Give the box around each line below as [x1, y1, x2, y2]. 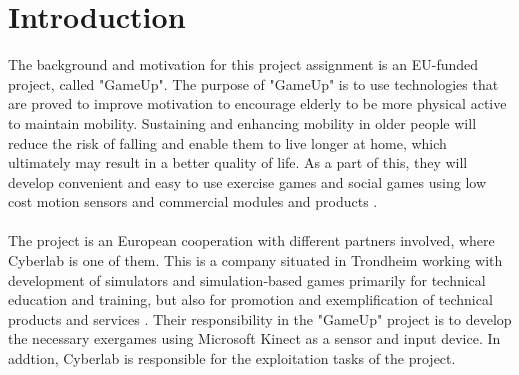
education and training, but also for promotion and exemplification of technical [8, 289, 493, 310]
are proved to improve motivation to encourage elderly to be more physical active [8, 93, 507, 114]
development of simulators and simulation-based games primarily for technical [8, 269, 486, 290]
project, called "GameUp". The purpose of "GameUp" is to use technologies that [8, 73, 499, 94]
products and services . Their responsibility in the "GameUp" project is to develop [8, 308, 512, 329]
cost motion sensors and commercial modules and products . [8, 191, 378, 212]
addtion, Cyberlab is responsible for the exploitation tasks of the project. [8, 348, 456, 369]
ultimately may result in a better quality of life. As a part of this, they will [8, 152, 468, 173]
